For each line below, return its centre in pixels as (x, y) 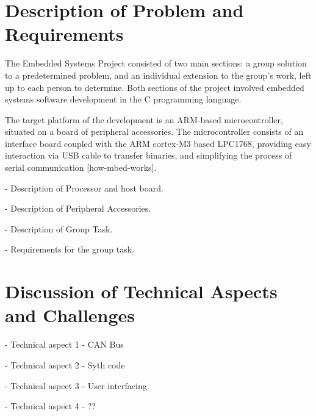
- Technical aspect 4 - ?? (50, 406)
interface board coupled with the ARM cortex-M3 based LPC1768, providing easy (158, 143)
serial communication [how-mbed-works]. (81, 167)
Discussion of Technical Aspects (141, 291)
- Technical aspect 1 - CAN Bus (64, 344)
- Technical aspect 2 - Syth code (65, 364)
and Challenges (70, 315)
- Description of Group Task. (59, 228)
